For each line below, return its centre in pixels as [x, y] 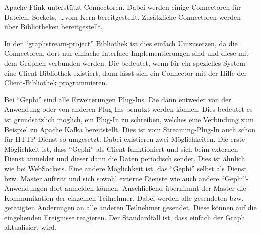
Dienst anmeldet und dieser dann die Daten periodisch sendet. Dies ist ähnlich [125, 158]
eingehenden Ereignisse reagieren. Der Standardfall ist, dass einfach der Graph [125, 217]
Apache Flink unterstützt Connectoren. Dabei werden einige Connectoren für [123, 7]
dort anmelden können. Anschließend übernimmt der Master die [148, 188]
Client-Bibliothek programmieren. [56, 83]
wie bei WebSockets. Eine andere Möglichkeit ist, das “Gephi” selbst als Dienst [126, 168]
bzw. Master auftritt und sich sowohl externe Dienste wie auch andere [112, 178]
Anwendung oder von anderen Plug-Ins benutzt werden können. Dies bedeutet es [128, 109]
